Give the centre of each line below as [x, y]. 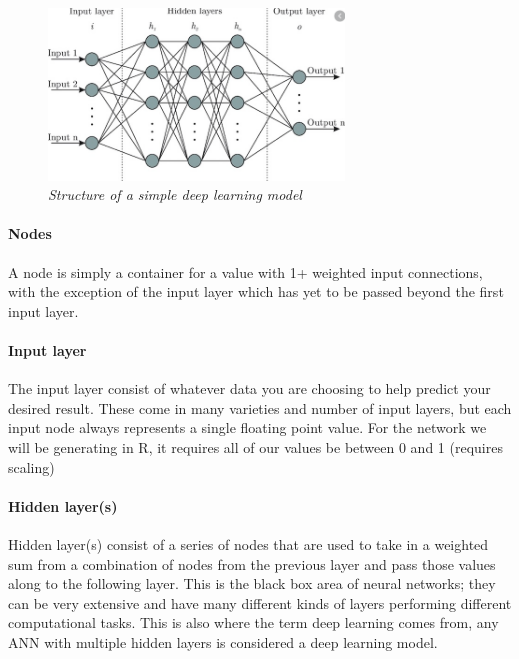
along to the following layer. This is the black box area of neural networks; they [252, 583]
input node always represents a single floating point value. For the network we [247, 427]
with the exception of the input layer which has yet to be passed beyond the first [256, 291]
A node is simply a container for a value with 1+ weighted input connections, [245, 271]
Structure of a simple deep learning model [175, 194]
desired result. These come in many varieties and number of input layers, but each [260, 407]
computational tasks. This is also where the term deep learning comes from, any [253, 622]
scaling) [31, 466]
